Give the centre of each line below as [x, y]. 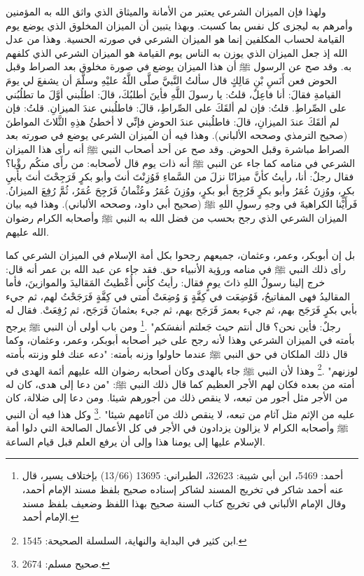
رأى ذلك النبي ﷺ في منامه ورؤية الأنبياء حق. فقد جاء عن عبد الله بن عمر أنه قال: [176, 268]
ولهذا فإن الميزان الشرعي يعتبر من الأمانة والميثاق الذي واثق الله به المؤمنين [166, 11]
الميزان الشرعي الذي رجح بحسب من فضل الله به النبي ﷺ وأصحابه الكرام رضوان [176, 217]
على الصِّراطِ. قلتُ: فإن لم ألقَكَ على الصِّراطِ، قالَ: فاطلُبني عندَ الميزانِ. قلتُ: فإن [176, 108]
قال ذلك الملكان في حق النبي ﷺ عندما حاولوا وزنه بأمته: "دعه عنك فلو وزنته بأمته [177, 353]
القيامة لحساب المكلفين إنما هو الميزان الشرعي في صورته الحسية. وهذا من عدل [175, 39]
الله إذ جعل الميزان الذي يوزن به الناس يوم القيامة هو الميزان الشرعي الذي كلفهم [177, 52]
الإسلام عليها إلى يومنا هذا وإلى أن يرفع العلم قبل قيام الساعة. [135, 441]
